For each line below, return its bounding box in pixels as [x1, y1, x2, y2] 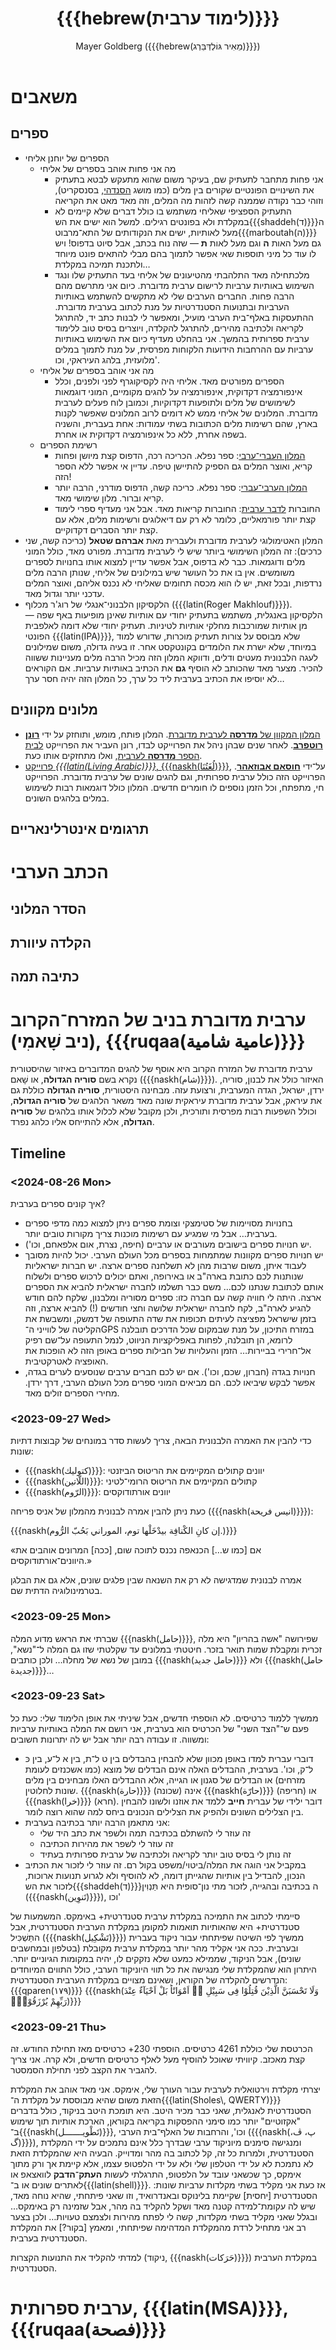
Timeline [10, 1145, 67, 1162]
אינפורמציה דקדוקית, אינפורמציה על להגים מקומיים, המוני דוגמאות [54, 385, 303, 397]
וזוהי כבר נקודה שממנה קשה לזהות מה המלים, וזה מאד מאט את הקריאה [54, 194, 324, 206]
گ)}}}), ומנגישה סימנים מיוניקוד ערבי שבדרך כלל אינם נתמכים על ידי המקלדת [10, 2137, 302, 2149]
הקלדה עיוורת [10, 934, 92, 951]
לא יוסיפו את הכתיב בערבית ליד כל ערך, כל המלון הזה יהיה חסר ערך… [24, 672, 285, 684]
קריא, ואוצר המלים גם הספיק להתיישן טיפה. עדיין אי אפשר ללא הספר [54, 460, 313, 472]
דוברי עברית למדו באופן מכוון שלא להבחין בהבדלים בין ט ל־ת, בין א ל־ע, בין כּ [24, 1752, 314, 1764]
